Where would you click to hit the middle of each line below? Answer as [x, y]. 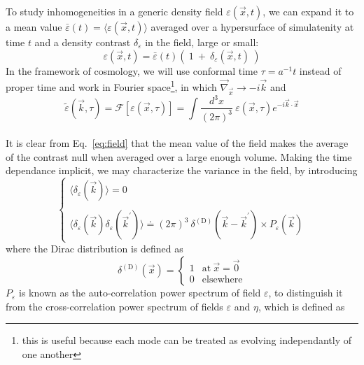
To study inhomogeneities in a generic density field [114, 11]
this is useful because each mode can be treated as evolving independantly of [187, 340]
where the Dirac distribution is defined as [94, 249]
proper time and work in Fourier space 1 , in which [111, 86]
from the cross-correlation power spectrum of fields [114, 306]
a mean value [34, 27]
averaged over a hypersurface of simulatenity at [252, 27]
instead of [320, 70]
